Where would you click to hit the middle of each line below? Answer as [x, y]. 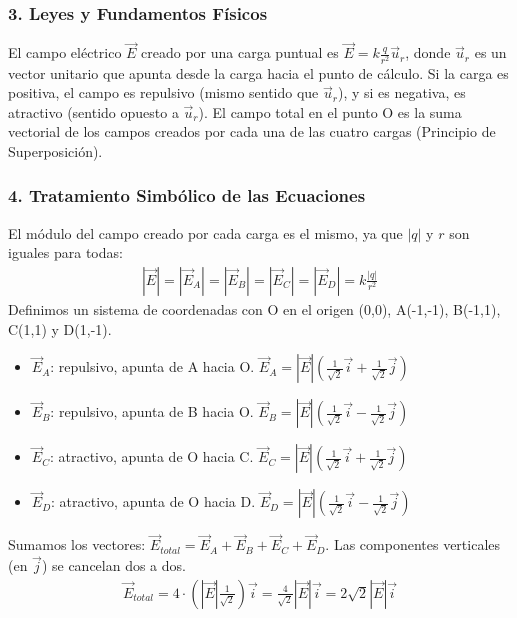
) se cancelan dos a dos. [113, 565]
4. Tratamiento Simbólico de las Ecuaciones [187, 195]
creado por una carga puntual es [240, 52]
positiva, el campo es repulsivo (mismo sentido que [163, 92]
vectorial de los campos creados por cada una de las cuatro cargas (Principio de [252, 131]
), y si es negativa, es [401, 92]
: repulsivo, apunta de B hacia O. [152, 411]
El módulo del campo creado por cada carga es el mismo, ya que [205, 232]
